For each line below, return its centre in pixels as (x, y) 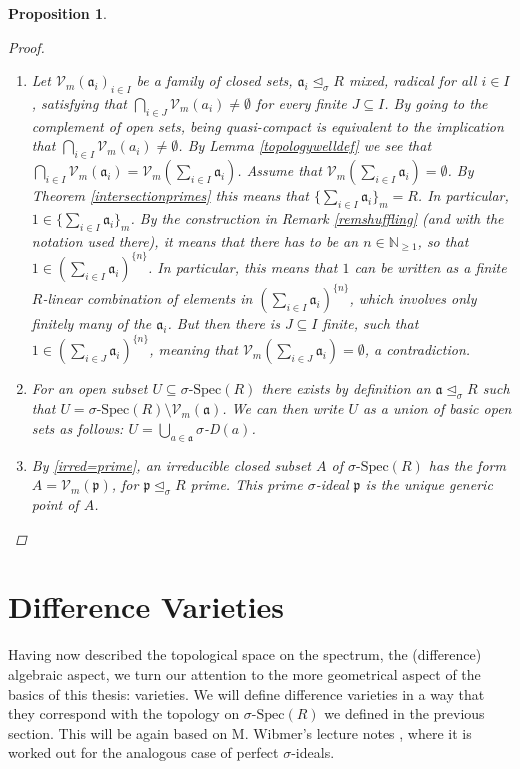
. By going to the (436, 102)
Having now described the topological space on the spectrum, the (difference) (245, 654)
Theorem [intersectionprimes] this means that (170, 195)
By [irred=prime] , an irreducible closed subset (171, 464)
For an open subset (89, 388)
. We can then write (283, 408)
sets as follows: (77, 427)
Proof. (26, 46)
